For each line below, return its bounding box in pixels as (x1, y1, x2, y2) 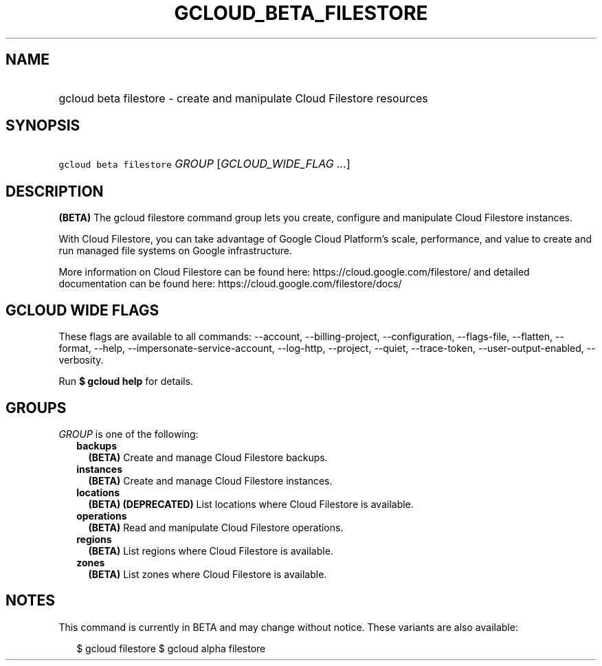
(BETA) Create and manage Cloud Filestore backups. (88, 451, 328, 463)
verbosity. (58, 354, 104, 366)
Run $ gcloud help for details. (58, 375, 194, 388)
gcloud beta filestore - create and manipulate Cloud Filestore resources (58, 91, 428, 105)
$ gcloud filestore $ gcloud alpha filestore (76, 642, 266, 654)
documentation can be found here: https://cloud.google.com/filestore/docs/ (58, 278, 402, 290)
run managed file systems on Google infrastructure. (58, 245, 293, 257)
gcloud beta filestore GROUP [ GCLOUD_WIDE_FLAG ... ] (58, 157, 350, 171)
